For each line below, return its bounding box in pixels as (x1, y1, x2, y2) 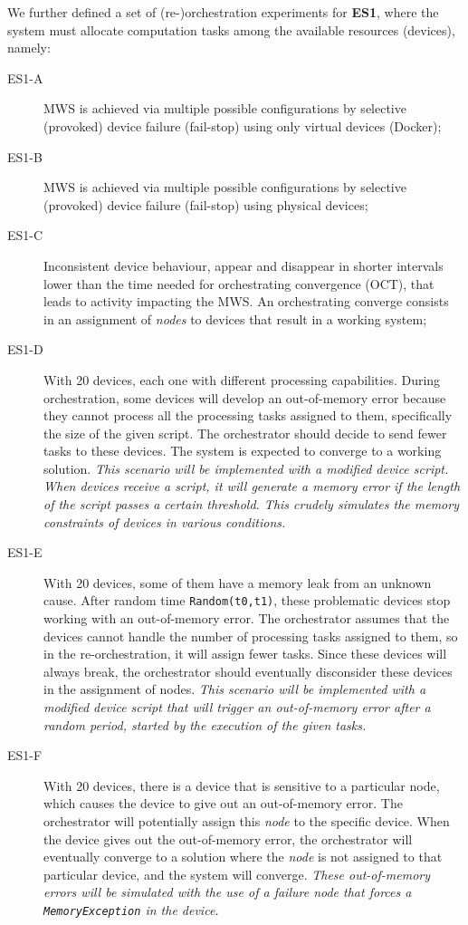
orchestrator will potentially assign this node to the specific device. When (43, 812, 450, 831)
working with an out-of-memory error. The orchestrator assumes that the (43, 609, 450, 628)
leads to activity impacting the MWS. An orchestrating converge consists (43, 292, 449, 311)
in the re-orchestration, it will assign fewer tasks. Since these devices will (43, 644, 447, 663)
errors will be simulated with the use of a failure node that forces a (43, 882, 412, 901)
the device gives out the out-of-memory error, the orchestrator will (43, 829, 413, 848)
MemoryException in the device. (43, 901, 219, 919)
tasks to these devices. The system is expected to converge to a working (43, 441, 442, 460)
